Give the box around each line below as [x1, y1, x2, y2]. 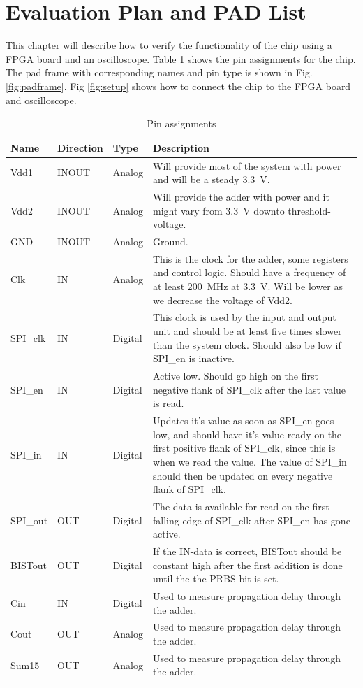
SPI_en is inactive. [153, 351, 235, 366]
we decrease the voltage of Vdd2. [153, 292, 292, 307]
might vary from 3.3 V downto [153, 203, 285, 217]
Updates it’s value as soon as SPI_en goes [153, 413, 334, 428]
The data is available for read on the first [153, 499, 329, 513]
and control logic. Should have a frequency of [153, 265, 346, 280]
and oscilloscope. [6, 92, 77, 107]
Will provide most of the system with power [153, 158, 341, 173]
